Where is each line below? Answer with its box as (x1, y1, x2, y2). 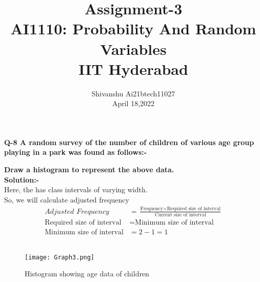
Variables (100, 38, 167, 59)
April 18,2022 (112, 98, 155, 109)
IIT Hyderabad (78, 58, 188, 79)
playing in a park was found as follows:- (4, 147, 147, 157)
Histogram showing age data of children (25, 268, 149, 279)
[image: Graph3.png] (25, 253, 95, 261)
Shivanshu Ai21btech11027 (91, 88, 175, 98)
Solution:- (4, 174, 39, 185)
